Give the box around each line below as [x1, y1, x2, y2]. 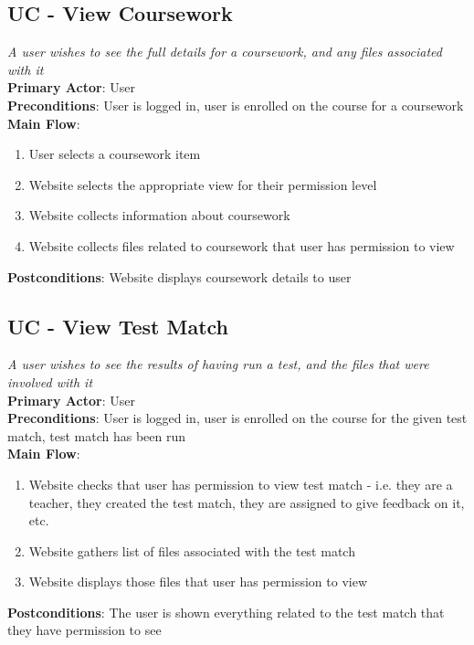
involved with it [7, 372, 93, 391]
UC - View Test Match [7, 312, 229, 340]
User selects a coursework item [28, 144, 201, 164]
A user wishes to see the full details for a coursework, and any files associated [7, 42, 442, 61]
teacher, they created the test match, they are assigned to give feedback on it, [28, 492, 465, 512]
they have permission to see [7, 620, 162, 640]
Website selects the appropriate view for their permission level [28, 174, 377, 194]
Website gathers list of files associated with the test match [28, 541, 355, 560]
